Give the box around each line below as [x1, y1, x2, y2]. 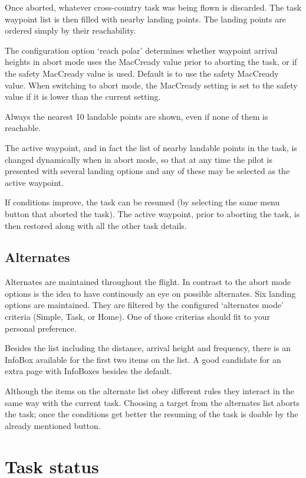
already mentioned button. [5, 419, 101, 431]
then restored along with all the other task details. [5, 219, 187, 231]
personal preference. [5, 322, 77, 334]
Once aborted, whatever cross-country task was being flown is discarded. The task [5, 1, 302, 13]
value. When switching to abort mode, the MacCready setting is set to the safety [5, 78, 298, 91]
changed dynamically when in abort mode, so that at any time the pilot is [5, 153, 273, 165]
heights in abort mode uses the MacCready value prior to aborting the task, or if [5, 55, 297, 68]
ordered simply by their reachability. [5, 24, 136, 37]
